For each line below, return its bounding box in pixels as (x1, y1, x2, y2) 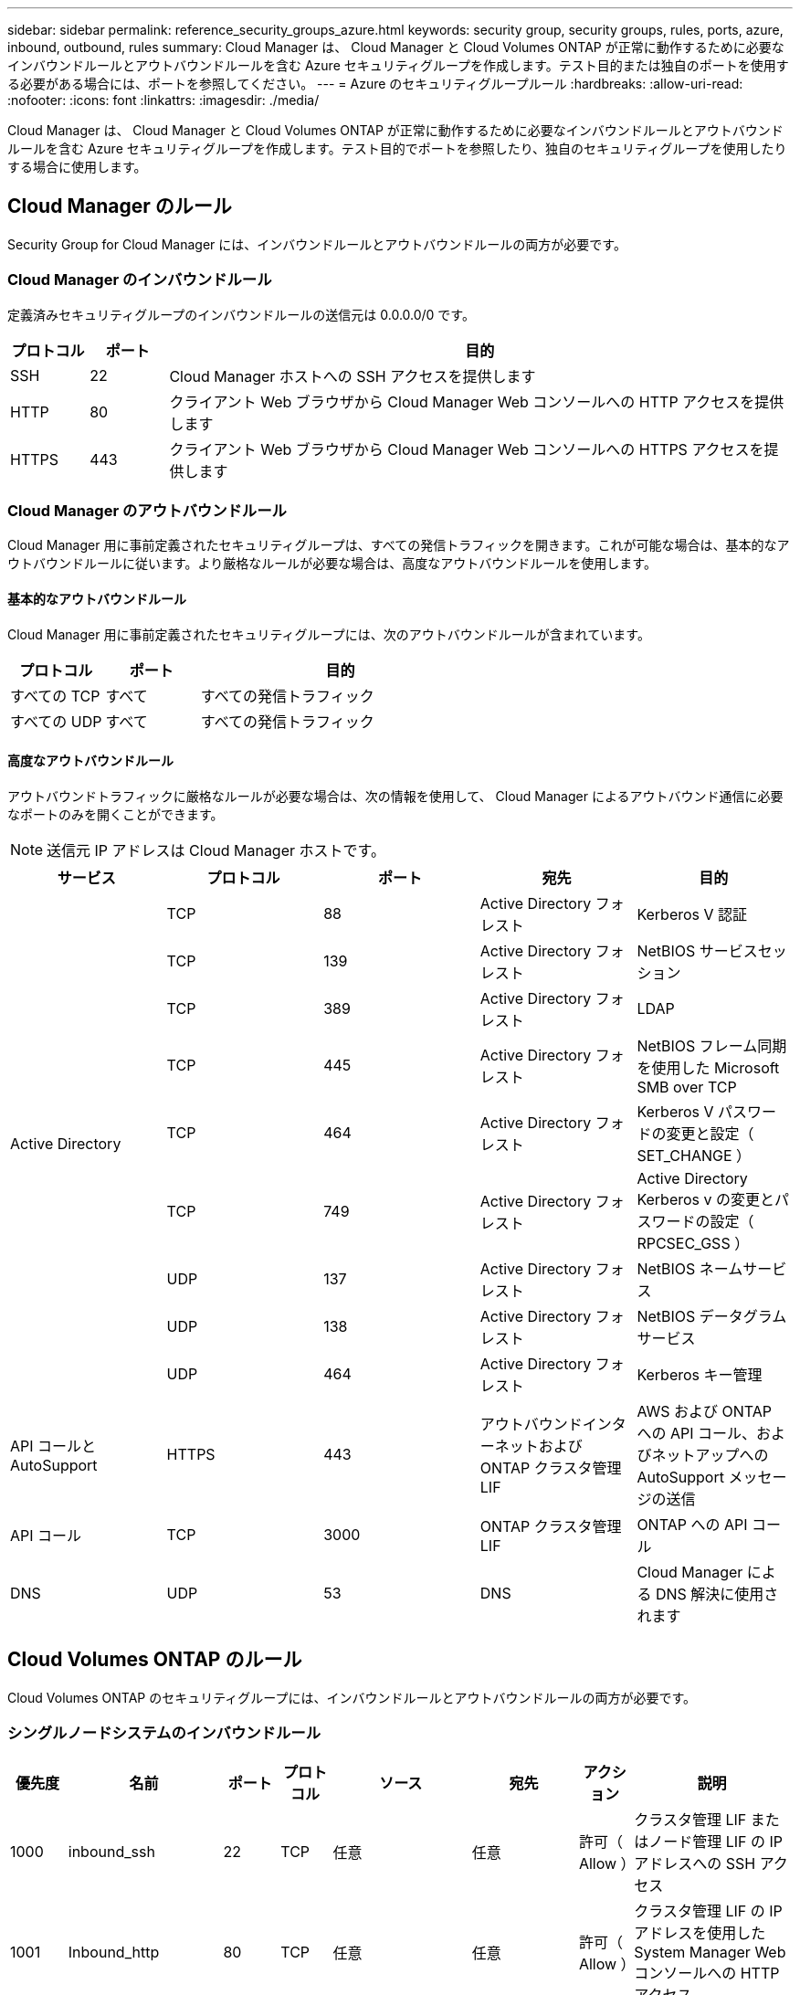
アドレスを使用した (634, 1924, 766, 1943)
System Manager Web (634, 1943, 786, 1962)
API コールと (10, 1436, 97, 1455)
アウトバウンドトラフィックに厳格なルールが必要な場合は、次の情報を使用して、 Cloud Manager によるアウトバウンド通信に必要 (7, 787, 784, 804)
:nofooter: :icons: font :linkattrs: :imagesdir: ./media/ (7, 92, 320, 108)
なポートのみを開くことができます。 (7, 806, 224, 822)
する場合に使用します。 (7, 159, 147, 174)
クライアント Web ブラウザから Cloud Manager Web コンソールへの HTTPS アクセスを (169, 439, 764, 459)
